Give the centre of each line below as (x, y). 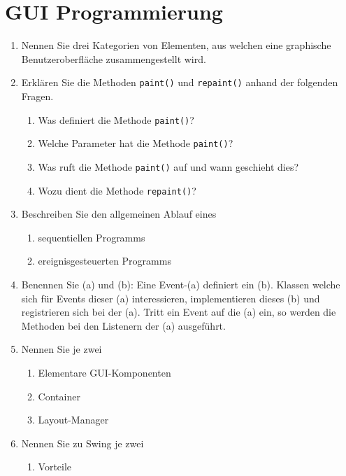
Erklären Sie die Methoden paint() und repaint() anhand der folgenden (180, 82)
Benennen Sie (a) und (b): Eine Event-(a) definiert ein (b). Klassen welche (181, 284)
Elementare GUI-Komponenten (104, 372)
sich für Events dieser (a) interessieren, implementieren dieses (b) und (171, 298)
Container (59, 396)
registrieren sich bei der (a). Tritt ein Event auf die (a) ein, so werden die (179, 312)
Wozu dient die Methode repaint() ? (117, 190)
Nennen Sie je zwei (62, 349)
